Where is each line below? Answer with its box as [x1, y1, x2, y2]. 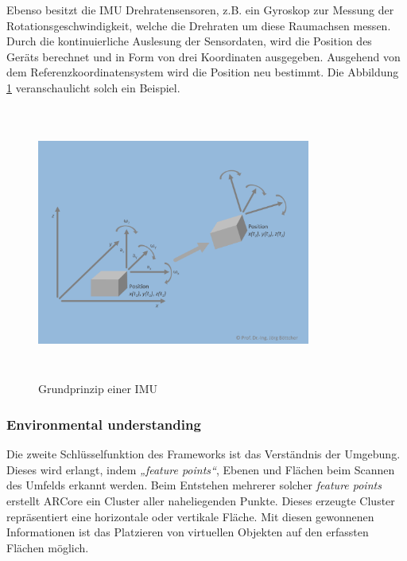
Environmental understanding [6, 414, 201, 434]
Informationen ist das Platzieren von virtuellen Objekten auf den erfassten [6, 524, 369, 540]
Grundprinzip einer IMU [38, 380, 157, 397]
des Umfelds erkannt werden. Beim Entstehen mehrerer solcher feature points [6, 477, 382, 493]
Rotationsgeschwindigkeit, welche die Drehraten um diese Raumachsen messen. [6, 17, 391, 33]
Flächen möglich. [6, 539, 89, 555]
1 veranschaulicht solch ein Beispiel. [6, 79, 180, 95]
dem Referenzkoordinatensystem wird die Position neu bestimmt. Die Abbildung [6, 64, 399, 80]
